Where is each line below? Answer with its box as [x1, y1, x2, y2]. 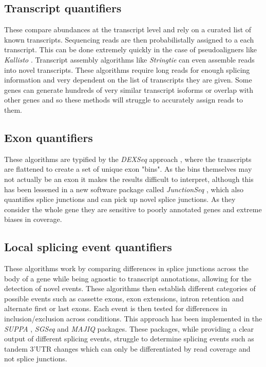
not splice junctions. [4, 353, 67, 364]
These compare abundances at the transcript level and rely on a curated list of [4, 24, 252, 35]
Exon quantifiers [4, 129, 93, 145]
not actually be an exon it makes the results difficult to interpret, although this [4, 173, 254, 184]
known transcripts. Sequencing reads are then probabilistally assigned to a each [4, 34, 254, 45]
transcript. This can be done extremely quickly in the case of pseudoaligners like [4, 44, 257, 55]
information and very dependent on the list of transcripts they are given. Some [4, 74, 252, 85]
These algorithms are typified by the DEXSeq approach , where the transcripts [4, 153, 252, 164]
